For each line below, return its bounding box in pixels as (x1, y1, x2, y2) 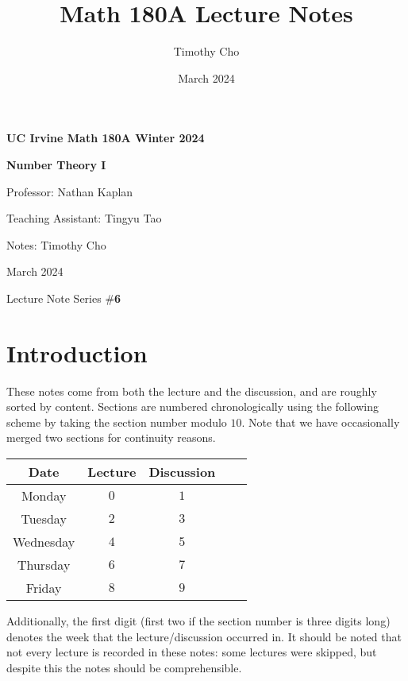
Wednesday (13, 532, 75, 551)
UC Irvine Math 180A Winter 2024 (6, 130, 205, 146)
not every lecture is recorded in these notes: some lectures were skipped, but (6, 644, 377, 660)
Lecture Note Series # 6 (6, 289, 121, 306)
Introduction (6, 336, 148, 369)
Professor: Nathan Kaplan (6, 183, 133, 199)
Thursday (17, 555, 71, 574)
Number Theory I (6, 156, 106, 172)
